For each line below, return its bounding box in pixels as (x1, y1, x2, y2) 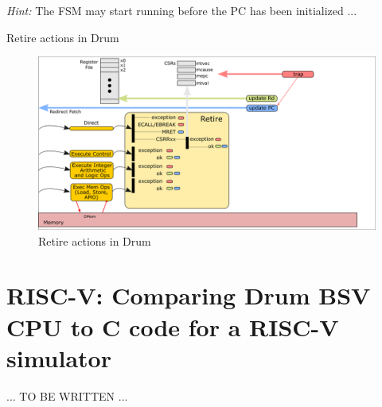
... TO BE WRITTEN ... (6, 387, 128, 404)
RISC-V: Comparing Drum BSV (6, 279, 371, 312)
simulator (6, 341, 111, 374)
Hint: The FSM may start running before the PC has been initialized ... (6, 2, 357, 18)
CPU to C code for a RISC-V (6, 310, 339, 343)
